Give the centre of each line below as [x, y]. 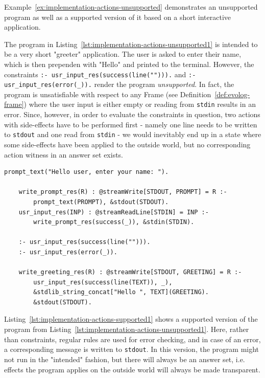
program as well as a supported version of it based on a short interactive [118, 17]
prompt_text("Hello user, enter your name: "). [87, 172]
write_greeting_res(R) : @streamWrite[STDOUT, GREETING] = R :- [130, 272]
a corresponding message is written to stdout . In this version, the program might [132, 349]
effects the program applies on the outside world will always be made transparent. [132, 369]
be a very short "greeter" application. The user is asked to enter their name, [123, 54]
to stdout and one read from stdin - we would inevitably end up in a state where [133, 134]
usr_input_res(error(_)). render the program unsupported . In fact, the [119, 84]
